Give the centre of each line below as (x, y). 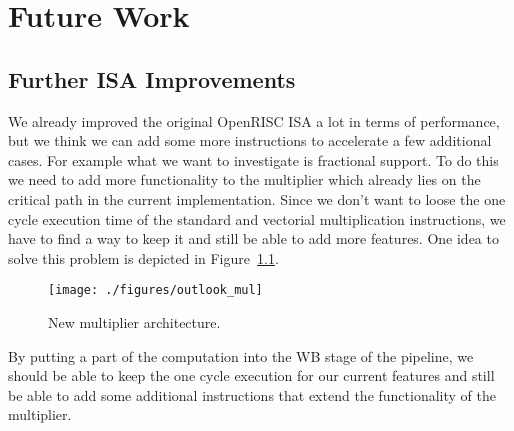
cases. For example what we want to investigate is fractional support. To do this (253, 159)
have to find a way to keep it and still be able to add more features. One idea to (253, 238)
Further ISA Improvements (152, 78)
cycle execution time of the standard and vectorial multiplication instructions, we (257, 218)
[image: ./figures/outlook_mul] (155, 290)
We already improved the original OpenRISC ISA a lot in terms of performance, (254, 120)
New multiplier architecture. (134, 321)
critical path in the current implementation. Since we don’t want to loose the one (257, 198)
